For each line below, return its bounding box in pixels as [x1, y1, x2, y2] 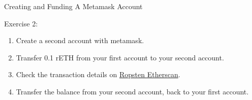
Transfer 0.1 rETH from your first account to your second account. [16, 52, 224, 62]
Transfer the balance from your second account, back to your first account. [16, 86, 249, 96]
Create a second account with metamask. [16, 35, 144, 46]
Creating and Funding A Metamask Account [4, 1, 143, 11]
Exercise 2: [4, 18, 38, 28]
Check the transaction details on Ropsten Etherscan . [16, 69, 180, 80]
